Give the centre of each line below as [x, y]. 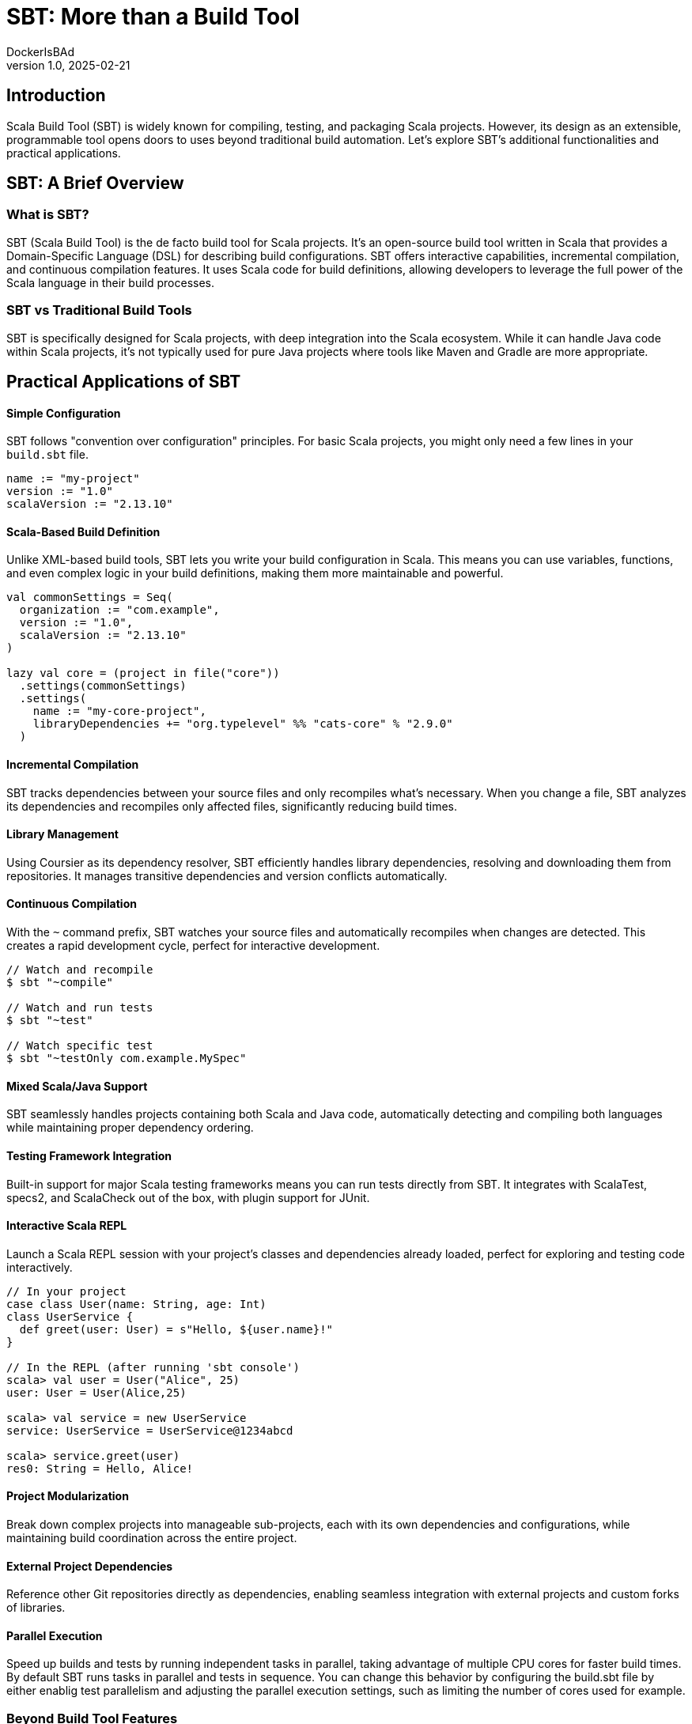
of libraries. [36, 1608]
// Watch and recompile [80, 970]
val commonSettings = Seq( [90, 597]
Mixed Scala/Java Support [77, 1086]
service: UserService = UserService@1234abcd [150, 1430]
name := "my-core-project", [119, 711]
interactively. [40, 1267]
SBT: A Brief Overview [95, 183]
